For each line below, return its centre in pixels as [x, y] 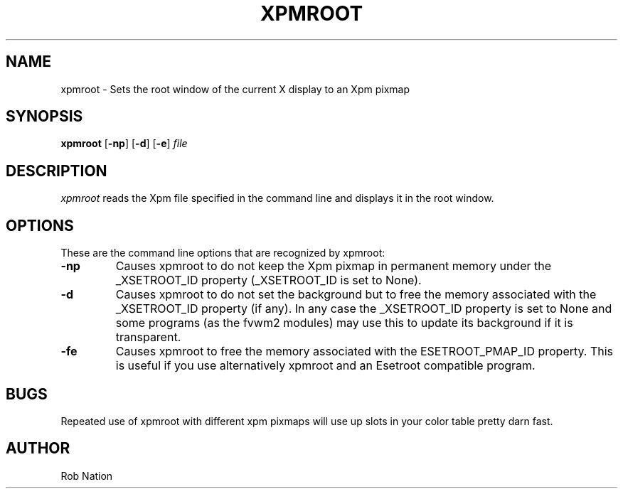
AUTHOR [38, 449]
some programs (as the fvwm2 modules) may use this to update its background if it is [344, 323]
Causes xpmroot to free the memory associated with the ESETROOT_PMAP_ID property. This [364, 351]
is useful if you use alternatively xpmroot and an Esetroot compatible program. [325, 366]
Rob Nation [87, 476]
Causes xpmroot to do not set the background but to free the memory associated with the [356, 295]
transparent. [148, 337]
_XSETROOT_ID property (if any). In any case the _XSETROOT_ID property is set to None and [364, 309]
